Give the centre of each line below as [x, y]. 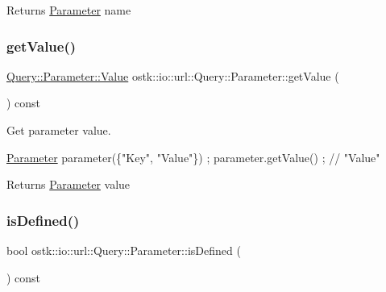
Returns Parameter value [68, 184]
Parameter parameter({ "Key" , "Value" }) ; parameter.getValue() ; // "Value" [193, 157]
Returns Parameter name [69, 10]
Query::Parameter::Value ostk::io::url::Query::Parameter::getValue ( [173, 75]
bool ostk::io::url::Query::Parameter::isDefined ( [124, 250]
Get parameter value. [59, 130]
